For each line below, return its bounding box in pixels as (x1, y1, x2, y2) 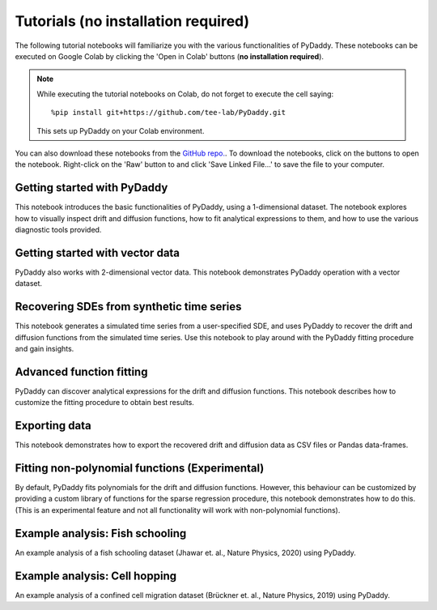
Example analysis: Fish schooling (15, 527, 187, 540)
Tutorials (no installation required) (15, 12, 250, 30)
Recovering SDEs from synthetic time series (15, 300, 242, 314)
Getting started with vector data (15, 245, 180, 259)
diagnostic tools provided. (15, 224, 102, 234)
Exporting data (15, 419, 92, 433)
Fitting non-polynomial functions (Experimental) (15, 461, 265, 475)
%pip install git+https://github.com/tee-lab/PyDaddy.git (51, 108, 286, 117)
